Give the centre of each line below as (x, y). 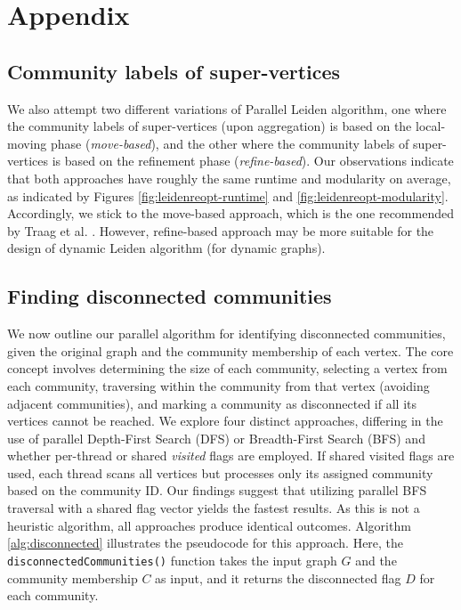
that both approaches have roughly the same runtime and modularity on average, (229, 178)
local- (430, 126)
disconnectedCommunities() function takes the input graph (172, 560)
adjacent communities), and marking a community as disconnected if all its (212, 403)
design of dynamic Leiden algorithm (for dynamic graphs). (166, 248)
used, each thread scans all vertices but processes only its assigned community (220, 472)
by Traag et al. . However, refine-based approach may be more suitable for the (221, 230)
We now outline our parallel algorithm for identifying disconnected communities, (226, 333)
